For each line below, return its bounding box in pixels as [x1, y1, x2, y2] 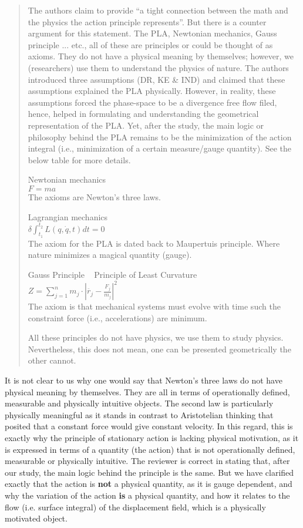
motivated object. [5, 512, 68, 524]
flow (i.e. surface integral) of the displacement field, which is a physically [5, 500, 266, 513]
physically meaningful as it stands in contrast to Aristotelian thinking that [5, 408, 274, 421]
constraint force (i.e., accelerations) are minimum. [28, 311, 207, 324]
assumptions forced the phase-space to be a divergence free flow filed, [28, 96, 277, 108]
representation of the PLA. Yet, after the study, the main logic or [28, 119, 264, 131]
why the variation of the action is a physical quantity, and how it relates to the [5, 489, 290, 501]
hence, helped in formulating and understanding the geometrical [28, 107, 259, 120]
